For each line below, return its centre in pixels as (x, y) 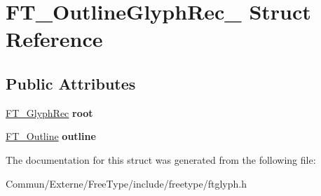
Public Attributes (71, 83)
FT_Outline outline (51, 136)
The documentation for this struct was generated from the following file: (161, 159)
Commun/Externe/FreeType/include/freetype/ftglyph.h (126, 183)
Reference (54, 39)
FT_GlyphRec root (49, 112)
